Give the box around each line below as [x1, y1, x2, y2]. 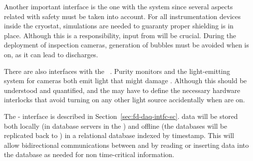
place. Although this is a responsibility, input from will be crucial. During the [4, 30, 236, 40]
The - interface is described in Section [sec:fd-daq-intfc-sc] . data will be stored [4, 111, 238, 121]
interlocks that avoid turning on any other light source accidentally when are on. [4, 94, 245, 105]
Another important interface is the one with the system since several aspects [4, 1, 233, 11]
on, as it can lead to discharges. [4, 49, 98, 59]
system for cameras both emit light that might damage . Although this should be [4, 75, 247, 86]
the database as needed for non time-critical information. [4, 149, 174, 160]
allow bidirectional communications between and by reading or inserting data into [4, 139, 249, 150]
